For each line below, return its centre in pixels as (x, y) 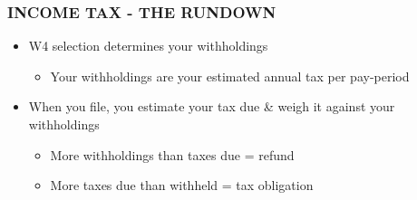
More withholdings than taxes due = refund (172, 154)
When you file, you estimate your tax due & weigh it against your (212, 106)
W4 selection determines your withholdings (148, 46)
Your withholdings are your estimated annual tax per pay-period (230, 76)
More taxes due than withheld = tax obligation (182, 185)
